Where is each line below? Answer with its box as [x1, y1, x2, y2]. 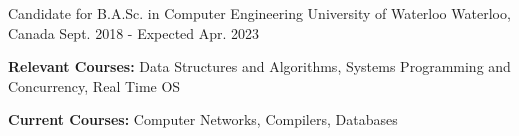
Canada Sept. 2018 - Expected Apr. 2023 [8, 22, 260, 43]
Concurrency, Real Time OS [8, 75, 181, 96]
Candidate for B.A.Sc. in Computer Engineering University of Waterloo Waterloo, [8, 3, 511, 23]
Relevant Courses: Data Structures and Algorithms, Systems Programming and [8, 56, 511, 77]
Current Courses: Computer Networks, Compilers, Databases [8, 109, 398, 130]
